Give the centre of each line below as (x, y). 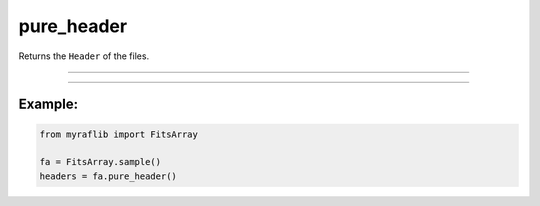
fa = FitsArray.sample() (100, 162)
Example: (48, 104)
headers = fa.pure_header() (108, 176)
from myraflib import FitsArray (119, 134)
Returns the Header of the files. (84, 56)
